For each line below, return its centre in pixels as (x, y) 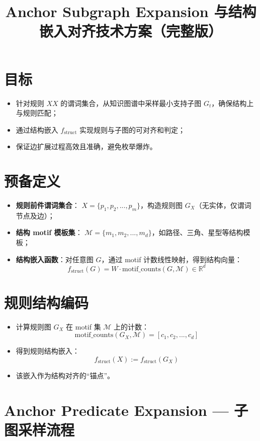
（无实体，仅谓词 (223, 205)
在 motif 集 (83, 326)
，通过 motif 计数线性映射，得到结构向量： (172, 259)
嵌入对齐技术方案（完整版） (131, 31)
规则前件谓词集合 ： (48, 205)
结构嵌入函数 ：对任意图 (55, 259)
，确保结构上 (233, 103)
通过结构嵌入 (37, 129)
